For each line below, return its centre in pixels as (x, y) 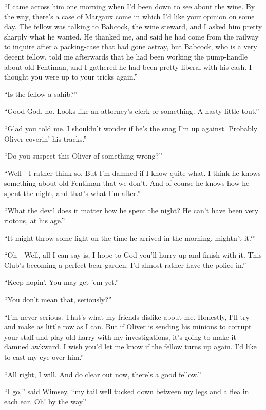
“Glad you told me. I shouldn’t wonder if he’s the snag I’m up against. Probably (131, 128)
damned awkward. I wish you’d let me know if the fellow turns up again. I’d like (130, 347)
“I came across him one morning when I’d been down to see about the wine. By (130, 6)
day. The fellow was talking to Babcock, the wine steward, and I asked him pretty (133, 26)
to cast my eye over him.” (44, 357)
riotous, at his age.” (35, 220)
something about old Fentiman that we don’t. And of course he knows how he (127, 183)
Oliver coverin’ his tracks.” (45, 138)
